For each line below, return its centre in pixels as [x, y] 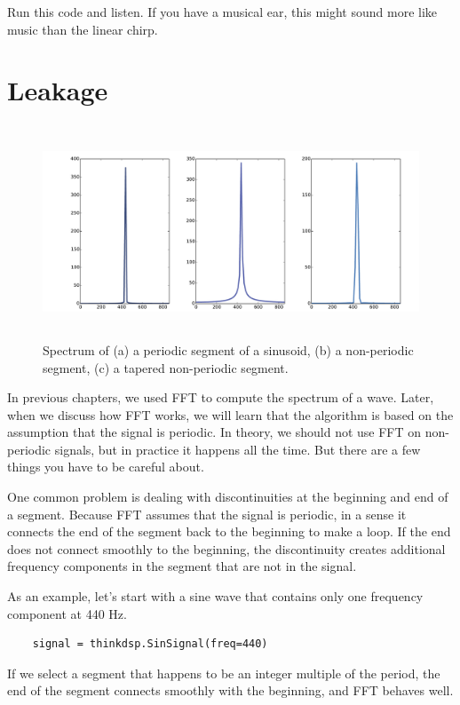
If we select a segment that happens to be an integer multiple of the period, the [224, 673]
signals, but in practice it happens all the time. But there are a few [238, 449]
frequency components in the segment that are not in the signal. [182, 566]
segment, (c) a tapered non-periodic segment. [166, 367]
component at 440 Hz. [67, 613]
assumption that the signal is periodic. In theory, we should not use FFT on [214, 432]
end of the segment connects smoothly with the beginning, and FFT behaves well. [230, 690]
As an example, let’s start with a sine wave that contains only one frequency [215, 596]
